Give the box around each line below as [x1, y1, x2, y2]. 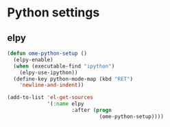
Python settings [7, 5, 100, 20]
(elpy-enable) [13, 56, 53, 63]
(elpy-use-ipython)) [19, 69, 78, 76]
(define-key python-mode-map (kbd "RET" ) [13, 75, 134, 83]
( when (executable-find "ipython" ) [13, 63, 115, 70]
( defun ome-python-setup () [7, 50, 88, 57]
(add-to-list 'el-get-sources [7, 94, 94, 101]
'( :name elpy [47, 100, 84, 107]
